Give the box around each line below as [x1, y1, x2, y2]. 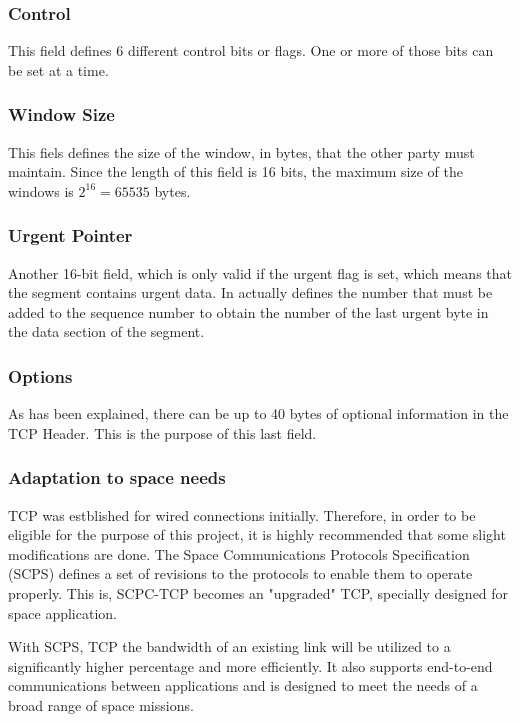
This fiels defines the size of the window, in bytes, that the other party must [8, 141, 475, 162]
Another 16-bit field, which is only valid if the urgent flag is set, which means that [8, 262, 512, 283]
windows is [8, 180, 74, 201]
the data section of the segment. [8, 321, 205, 342]
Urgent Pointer [8, 223, 133, 248]
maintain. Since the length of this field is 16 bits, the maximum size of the [8, 161, 463, 182]
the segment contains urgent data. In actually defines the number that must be [8, 282, 493, 303]
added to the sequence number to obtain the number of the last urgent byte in [8, 301, 489, 322]
